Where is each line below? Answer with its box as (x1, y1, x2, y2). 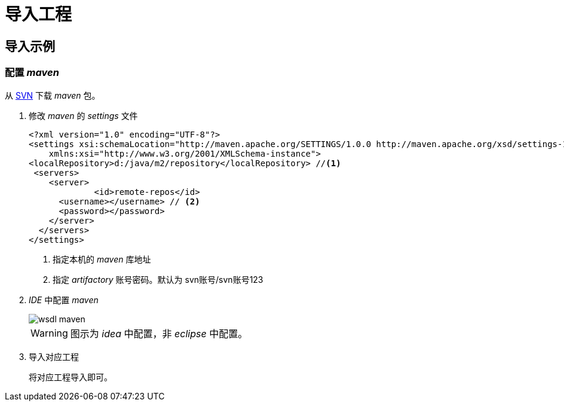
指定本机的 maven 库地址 (53, 254, 151, 264)
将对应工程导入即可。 (29, 371, 112, 382)
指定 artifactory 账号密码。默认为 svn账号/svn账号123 (53, 274, 263, 285)
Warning (30, 326, 68, 339)
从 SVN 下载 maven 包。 (5, 90, 100, 100)
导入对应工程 (29, 351, 79, 362)
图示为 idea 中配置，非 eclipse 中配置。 (70, 327, 248, 340)
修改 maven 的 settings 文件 (29, 110, 138, 121)
